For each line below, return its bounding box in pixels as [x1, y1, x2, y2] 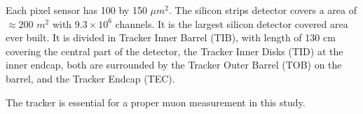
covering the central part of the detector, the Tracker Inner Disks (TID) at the [6, 43, 343, 58]
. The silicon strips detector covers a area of [169, 3, 357, 17]
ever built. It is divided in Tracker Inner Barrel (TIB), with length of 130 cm [6, 30, 336, 45]
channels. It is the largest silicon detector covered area [115, 16, 348, 31]
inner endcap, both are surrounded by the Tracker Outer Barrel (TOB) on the [6, 57, 342, 72]
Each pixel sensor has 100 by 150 [6, 3, 147, 17]
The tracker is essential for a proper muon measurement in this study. [6, 94, 306, 109]
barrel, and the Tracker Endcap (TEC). [6, 71, 175, 85]
